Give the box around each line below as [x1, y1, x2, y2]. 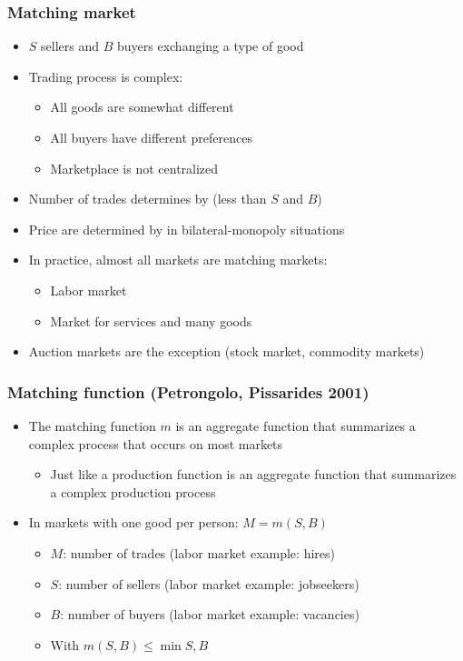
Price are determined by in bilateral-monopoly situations [28, 219, 345, 238]
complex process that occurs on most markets [28, 434, 283, 453]
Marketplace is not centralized [50, 158, 219, 177]
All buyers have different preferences [50, 128, 252, 146]
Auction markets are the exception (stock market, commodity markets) [28, 342, 425, 361]
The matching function [28, 416, 156, 435]
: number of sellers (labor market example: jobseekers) [58, 574, 360, 593]
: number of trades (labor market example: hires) [63, 543, 335, 562]
